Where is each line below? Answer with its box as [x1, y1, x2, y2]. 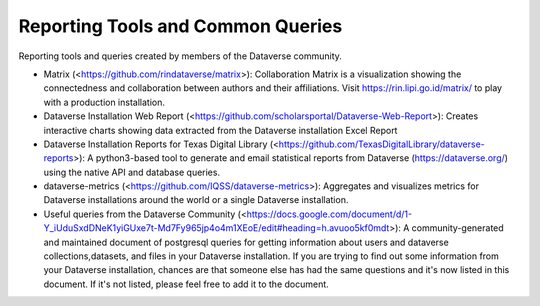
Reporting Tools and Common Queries [18, 15, 343, 37]
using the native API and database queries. [43, 166, 220, 178]
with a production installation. [43, 96, 165, 108]
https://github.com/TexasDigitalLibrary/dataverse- [278, 138, 485, 150]
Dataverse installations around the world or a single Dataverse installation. [43, 194, 349, 206]
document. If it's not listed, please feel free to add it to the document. [43, 278, 329, 290]
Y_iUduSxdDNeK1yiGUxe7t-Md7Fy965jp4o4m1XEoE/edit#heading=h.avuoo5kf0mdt [43, 222, 390, 234]
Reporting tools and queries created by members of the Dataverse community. [18, 50, 342, 62]
